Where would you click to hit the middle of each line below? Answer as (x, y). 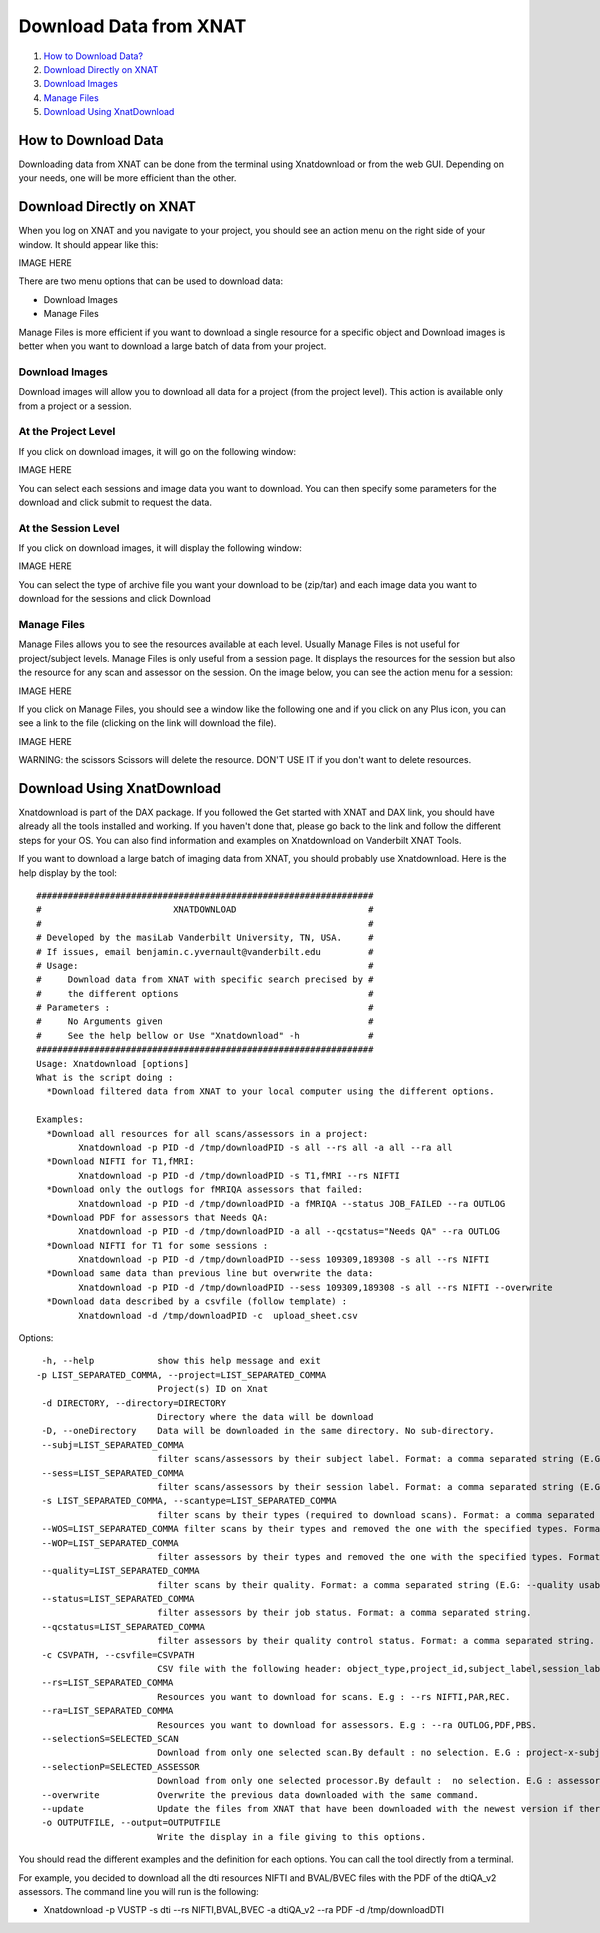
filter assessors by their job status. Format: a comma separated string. (344, 1613)
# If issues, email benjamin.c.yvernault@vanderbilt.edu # (205, 951)
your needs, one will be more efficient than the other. (127, 178)
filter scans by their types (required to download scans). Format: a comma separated (375, 1514)
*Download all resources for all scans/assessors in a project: (207, 1133)
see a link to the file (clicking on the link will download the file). (147, 723)
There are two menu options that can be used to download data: (151, 281)
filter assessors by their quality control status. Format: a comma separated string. (375, 1641)
